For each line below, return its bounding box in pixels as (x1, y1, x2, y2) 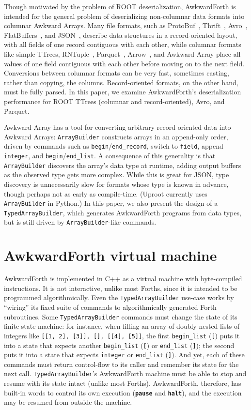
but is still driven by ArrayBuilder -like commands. (4, 217, 157, 227)
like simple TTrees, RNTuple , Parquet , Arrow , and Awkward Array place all (4, 48, 241, 59)
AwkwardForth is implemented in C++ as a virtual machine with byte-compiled (4, 273, 242, 284)
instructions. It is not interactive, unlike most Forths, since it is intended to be (4, 283, 237, 293)
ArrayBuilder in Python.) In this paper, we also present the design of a (4, 198, 218, 208)
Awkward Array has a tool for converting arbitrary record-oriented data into (4, 122, 231, 132)
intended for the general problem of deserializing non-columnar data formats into (4, 11, 245, 21)
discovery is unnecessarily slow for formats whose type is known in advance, (4, 179, 229, 189)
